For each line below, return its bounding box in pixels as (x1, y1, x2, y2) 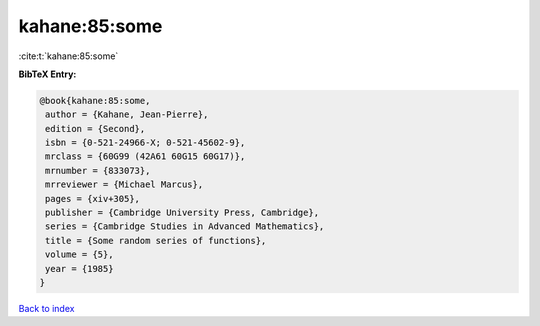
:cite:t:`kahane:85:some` (18, 50, 119, 62)
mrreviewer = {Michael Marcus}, (45, 179, 204, 190)
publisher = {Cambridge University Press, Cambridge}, (45, 207, 320, 219)
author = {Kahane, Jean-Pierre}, (45, 109, 209, 120)
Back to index (18, 302, 75, 314)
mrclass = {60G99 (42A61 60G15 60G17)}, (45, 151, 246, 162)
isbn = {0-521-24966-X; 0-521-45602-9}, (45, 137, 246, 149)
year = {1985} (45, 263, 114, 274)
